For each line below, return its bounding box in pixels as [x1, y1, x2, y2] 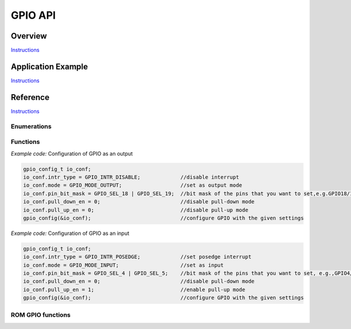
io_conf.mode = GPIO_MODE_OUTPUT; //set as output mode [23, 182, 243, 189]
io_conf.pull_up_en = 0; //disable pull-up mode [23, 206, 249, 213]
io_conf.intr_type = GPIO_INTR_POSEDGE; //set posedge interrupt [23, 254, 252, 260]
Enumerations [11, 122, 52, 130]
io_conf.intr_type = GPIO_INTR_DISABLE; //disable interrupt [23, 174, 239, 181]
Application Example [11, 61, 88, 71]
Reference [11, 92, 50, 102]
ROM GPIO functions [11, 310, 71, 318]
